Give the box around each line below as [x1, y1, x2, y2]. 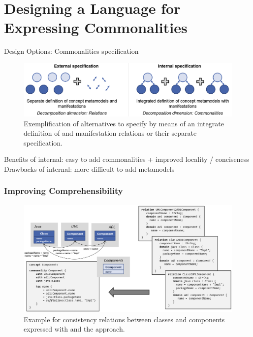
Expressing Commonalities [4, 17, 188, 37]
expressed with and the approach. [24, 324, 125, 334]
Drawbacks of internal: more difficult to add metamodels [4, 163, 175, 174]
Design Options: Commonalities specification [4, 46, 139, 56]
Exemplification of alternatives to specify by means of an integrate [24, 118, 224, 128]
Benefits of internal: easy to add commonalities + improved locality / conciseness [4, 154, 249, 164]
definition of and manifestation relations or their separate [24, 128, 197, 138]
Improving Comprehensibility [4, 185, 123, 197]
